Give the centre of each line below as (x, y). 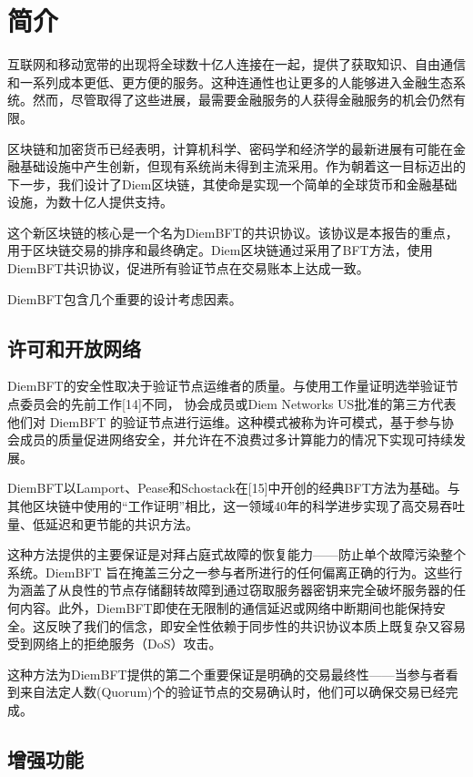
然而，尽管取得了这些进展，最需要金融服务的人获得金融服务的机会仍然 (242, 100)
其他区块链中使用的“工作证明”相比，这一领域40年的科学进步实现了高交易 (224, 506)
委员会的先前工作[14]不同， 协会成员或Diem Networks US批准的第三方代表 (238, 404)
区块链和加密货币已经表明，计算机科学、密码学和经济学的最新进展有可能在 (230, 148)
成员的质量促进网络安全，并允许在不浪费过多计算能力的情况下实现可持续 (236, 440)
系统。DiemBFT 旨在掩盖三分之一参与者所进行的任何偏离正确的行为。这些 (229, 572)
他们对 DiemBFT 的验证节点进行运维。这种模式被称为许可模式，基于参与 (224, 421)
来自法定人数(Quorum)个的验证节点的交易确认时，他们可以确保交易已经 (232, 692)
